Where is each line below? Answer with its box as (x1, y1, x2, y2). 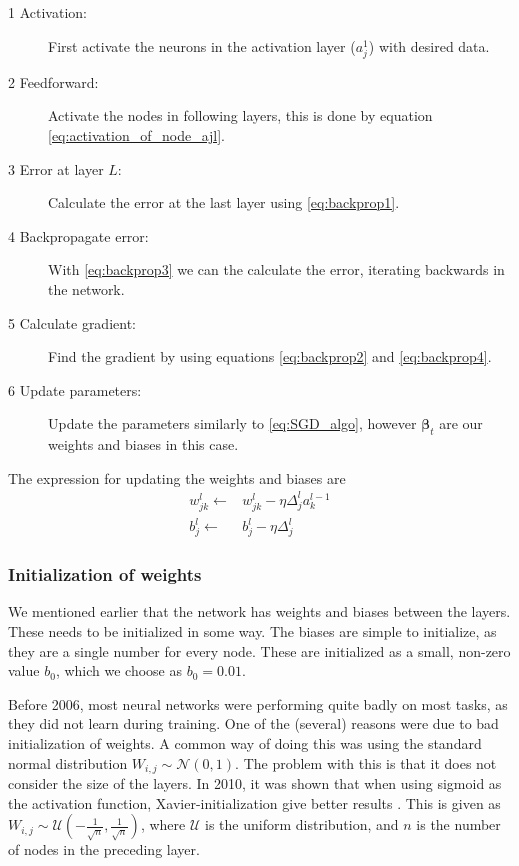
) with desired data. (368, 35, 490, 56)
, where (140, 814, 186, 835)
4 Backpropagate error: (8, 225, 149, 246)
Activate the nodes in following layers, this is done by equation (48, 105, 433, 126)
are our (439, 413, 483, 434)
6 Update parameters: (8, 379, 142, 400)
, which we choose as (55, 660, 182, 681)
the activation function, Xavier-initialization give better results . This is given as (8, 792, 501, 813)
